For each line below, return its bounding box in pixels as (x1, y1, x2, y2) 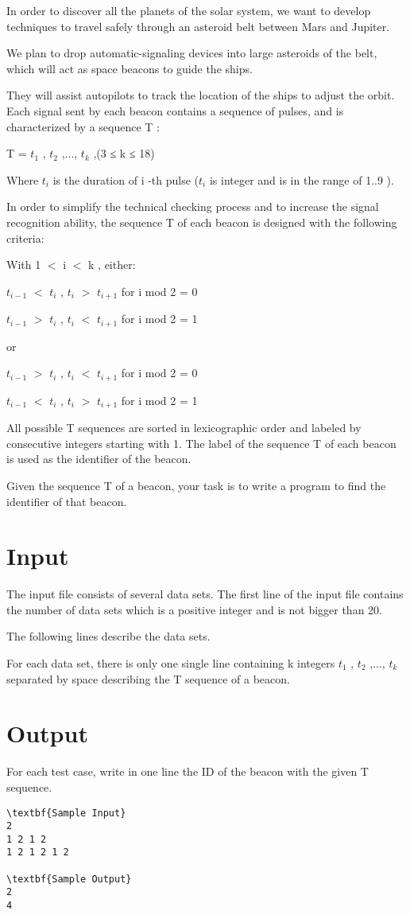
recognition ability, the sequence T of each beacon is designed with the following (6, 213, 397, 230)
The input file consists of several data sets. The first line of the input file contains (6, 586, 404, 602)
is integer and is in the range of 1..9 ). (209, 171, 394, 188)
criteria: (6, 229, 44, 246)
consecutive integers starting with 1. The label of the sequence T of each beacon (6, 434, 396, 451)
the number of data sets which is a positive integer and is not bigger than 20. (6, 601, 382, 617)
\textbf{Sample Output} (6, 873, 132, 885)
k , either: (88, 256, 136, 273)
